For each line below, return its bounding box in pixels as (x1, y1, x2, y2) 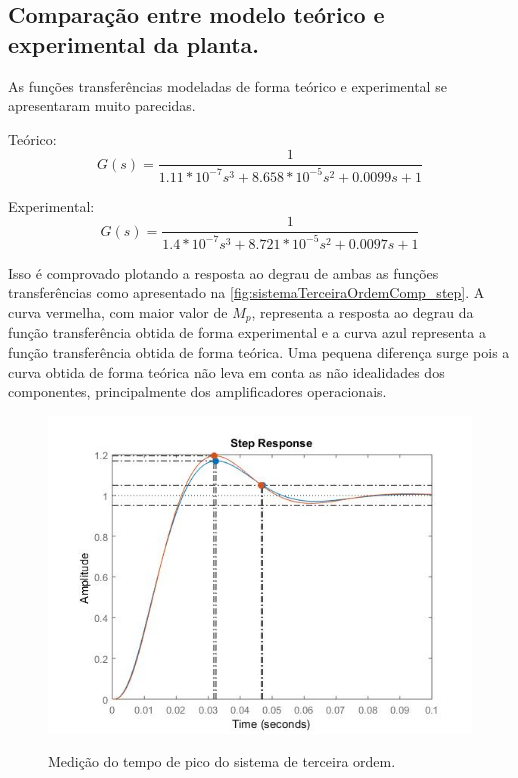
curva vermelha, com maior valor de (8, 301, 228, 322)
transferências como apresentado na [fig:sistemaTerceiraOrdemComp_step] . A (8, 282, 485, 303)
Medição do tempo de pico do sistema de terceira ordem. (48, 751, 396, 772)
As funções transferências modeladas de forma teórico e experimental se (8, 75, 447, 96)
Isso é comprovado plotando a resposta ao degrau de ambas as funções (8, 262, 439, 283)
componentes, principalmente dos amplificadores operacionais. (8, 381, 387, 402)
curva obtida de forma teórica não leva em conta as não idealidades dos (8, 361, 445, 382)
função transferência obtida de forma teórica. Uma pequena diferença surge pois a (8, 342, 510, 363)
